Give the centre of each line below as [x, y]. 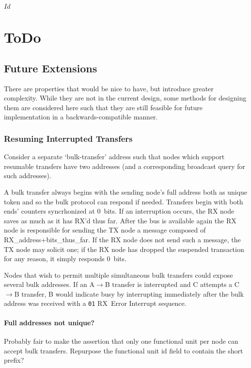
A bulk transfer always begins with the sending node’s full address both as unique [126, 192]
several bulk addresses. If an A [49, 284]
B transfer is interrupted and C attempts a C [172, 284]
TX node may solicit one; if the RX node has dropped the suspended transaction [124, 249]
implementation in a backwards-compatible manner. [81, 117]
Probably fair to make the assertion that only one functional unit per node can [121, 341]
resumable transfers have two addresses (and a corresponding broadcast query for [125, 166]
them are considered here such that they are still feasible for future [103, 107]
